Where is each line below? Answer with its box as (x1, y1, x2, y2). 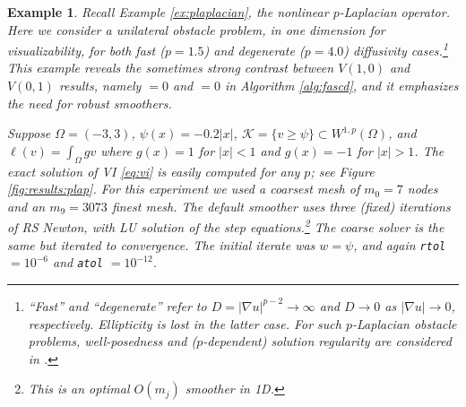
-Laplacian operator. (339, 3, 450, 21)
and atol (52, 253, 103, 272)
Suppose (7, 124, 51, 143)
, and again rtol (353, 235, 446, 254)
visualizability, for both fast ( (7, 40, 165, 59)
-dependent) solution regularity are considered (203, 332, 452, 351)
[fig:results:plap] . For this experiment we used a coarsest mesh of (7, 179, 360, 198)
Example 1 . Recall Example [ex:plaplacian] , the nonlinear (7, 3, 329, 21)
